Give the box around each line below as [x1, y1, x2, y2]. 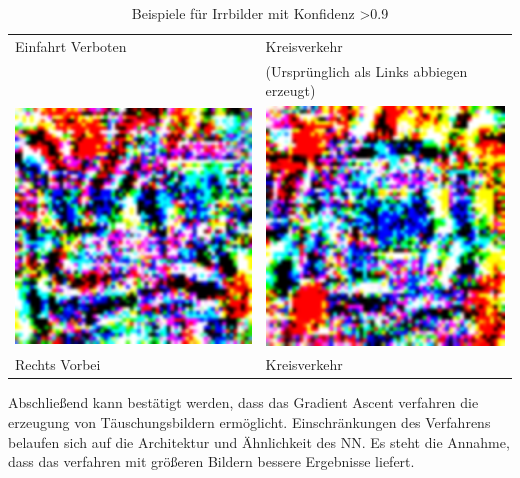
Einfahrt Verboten [15, 35, 127, 56]
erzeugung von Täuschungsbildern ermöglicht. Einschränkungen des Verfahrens [8, 412, 491, 433]
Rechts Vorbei [15, 354, 101, 375]
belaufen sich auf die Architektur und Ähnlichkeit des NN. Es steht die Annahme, [8, 431, 510, 452]
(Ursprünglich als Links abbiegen [265, 60, 468, 81]
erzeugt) [265, 80, 316, 101]
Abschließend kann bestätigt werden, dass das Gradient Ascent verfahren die [8, 392, 479, 413]
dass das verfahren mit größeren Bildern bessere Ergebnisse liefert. [8, 451, 415, 472]
